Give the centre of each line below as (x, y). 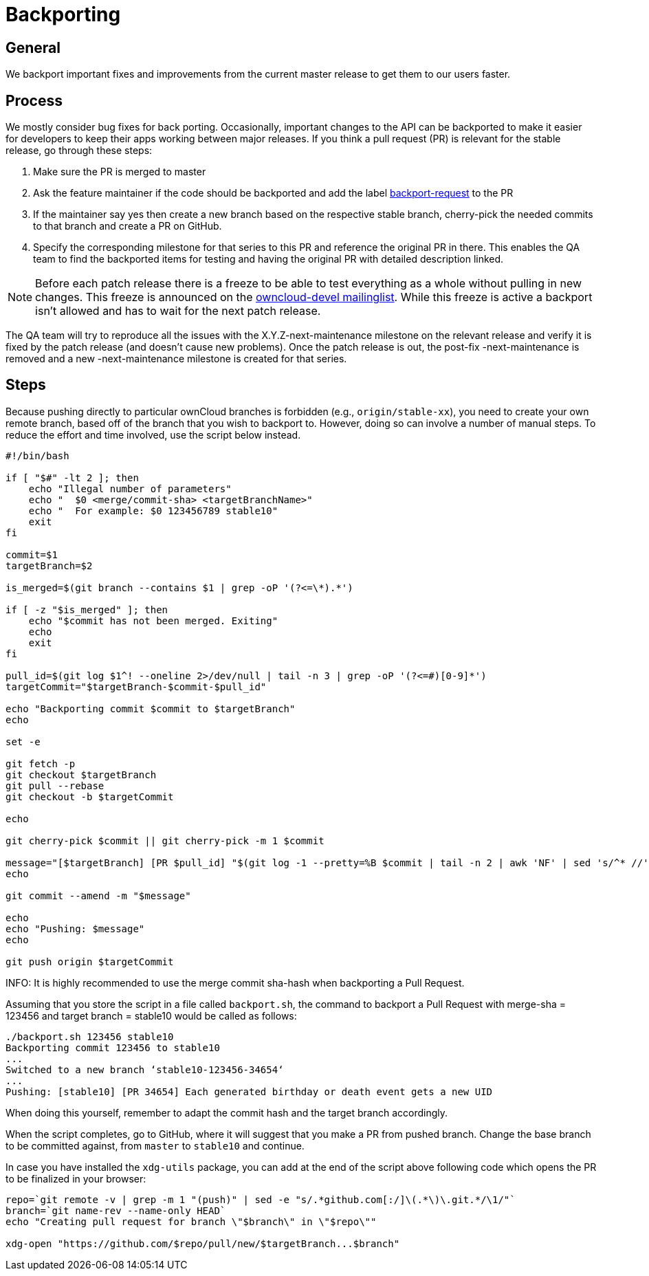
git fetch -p (41, 763)
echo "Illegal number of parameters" (130, 488)
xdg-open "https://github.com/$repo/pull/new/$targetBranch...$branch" (203, 1243)
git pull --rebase (55, 785)
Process (34, 100)
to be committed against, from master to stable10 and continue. (155, 1145)
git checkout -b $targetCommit (90, 796)
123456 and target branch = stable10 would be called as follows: (151, 1015)
